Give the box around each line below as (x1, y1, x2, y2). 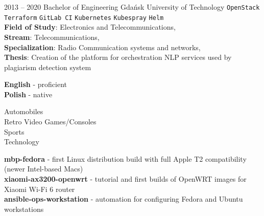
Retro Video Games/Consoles (4, 116, 97, 127)
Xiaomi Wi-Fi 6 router (4, 183, 75, 194)
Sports (4, 126, 25, 137)
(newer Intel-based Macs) (4, 163, 83, 174)
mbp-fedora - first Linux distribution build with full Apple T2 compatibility (4, 153, 247, 164)
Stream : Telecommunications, (4, 31, 100, 42)
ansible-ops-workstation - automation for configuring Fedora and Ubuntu (4, 193, 243, 204)
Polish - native (4, 89, 53, 99)
